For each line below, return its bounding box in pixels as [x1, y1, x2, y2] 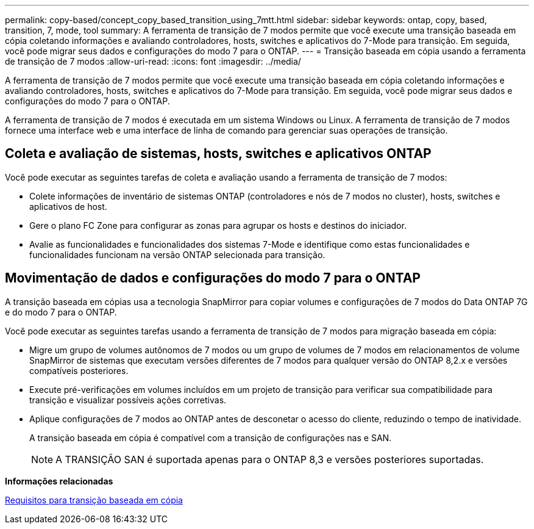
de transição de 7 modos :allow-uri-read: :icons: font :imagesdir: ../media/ [5, 56, 301, 67]
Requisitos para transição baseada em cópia [5, 494, 183, 505]
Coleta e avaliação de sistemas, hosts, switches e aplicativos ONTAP [5, 146, 432, 162]
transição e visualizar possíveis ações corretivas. [29, 394, 227, 405]
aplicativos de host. [29, 201, 107, 212]
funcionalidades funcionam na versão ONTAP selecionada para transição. [29, 249, 326, 260]
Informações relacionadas [5, 475, 113, 486]
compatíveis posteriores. [29, 365, 129, 376]
